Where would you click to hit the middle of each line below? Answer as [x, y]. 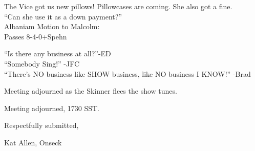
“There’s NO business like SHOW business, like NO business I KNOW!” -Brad [128, 73]
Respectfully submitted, [41, 125]
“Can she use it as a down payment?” [63, 16]
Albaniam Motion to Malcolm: [52, 26]
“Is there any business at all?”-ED [58, 53]
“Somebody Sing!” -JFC [42, 63]
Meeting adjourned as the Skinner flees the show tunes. [91, 91]
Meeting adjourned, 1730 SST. [52, 108]
